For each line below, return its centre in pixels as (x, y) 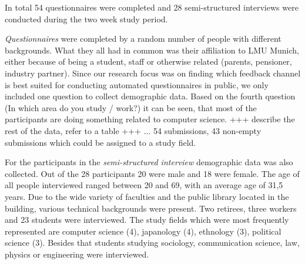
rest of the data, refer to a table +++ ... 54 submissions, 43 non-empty (133, 130)
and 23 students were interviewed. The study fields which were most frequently (147, 220)
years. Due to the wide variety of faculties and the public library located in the (147, 196)
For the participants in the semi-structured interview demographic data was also (149, 162)
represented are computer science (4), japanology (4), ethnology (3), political (143, 231)
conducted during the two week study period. (86, 19)
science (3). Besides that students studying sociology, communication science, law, (152, 243)
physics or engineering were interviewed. (77, 254)
